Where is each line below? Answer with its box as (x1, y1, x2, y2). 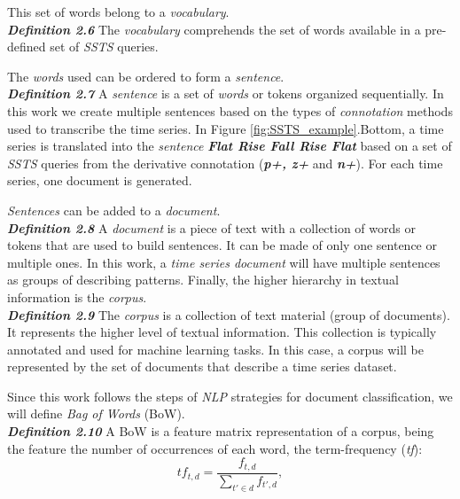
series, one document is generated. (7, 171, 192, 190)
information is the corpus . (7, 287, 147, 306)
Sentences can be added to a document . (7, 200, 221, 219)
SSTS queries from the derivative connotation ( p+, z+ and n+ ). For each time (7, 153, 443, 172)
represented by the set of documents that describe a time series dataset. (7, 357, 397, 376)
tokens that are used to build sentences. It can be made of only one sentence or (7, 236, 437, 254)
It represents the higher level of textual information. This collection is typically (7, 323, 437, 341)
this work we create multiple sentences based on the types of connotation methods (7, 101, 453, 120)
